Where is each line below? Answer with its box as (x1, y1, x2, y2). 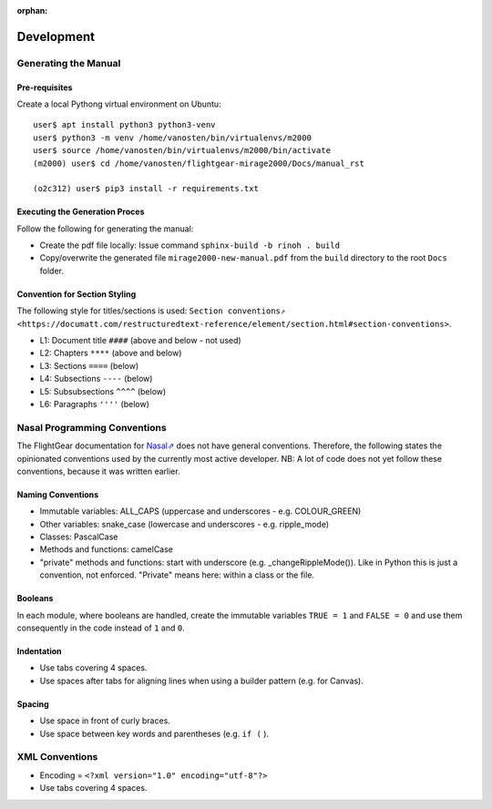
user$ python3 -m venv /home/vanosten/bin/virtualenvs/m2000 (33, 132, 312, 143)
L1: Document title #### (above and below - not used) (39, 335, 241, 346)
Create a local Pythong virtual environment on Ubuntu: (16, 98, 222, 109)
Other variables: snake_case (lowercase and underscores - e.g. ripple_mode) (39, 518, 330, 529)
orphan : (16, 5, 48, 15)
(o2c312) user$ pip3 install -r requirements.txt (33, 183, 260, 194)
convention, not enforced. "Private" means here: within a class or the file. (39, 569, 314, 580)
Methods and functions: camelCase (39, 544, 173, 555)
